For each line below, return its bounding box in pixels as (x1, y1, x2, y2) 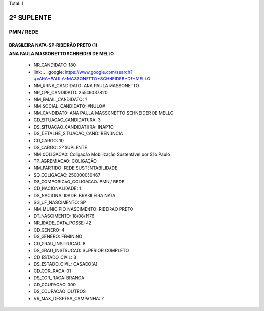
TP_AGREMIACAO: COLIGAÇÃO (33, 158, 97, 164)
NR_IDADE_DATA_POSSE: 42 (33, 220, 91, 226)
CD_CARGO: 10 (33, 137, 64, 143)
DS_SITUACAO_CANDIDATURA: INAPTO (33, 124, 114, 130)
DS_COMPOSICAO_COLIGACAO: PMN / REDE (33, 179, 125, 184)
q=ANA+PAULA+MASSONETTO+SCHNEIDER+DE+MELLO (33, 76, 151, 82)
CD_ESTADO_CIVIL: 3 (33, 254, 77, 260)
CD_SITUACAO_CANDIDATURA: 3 (33, 117, 101, 123)
